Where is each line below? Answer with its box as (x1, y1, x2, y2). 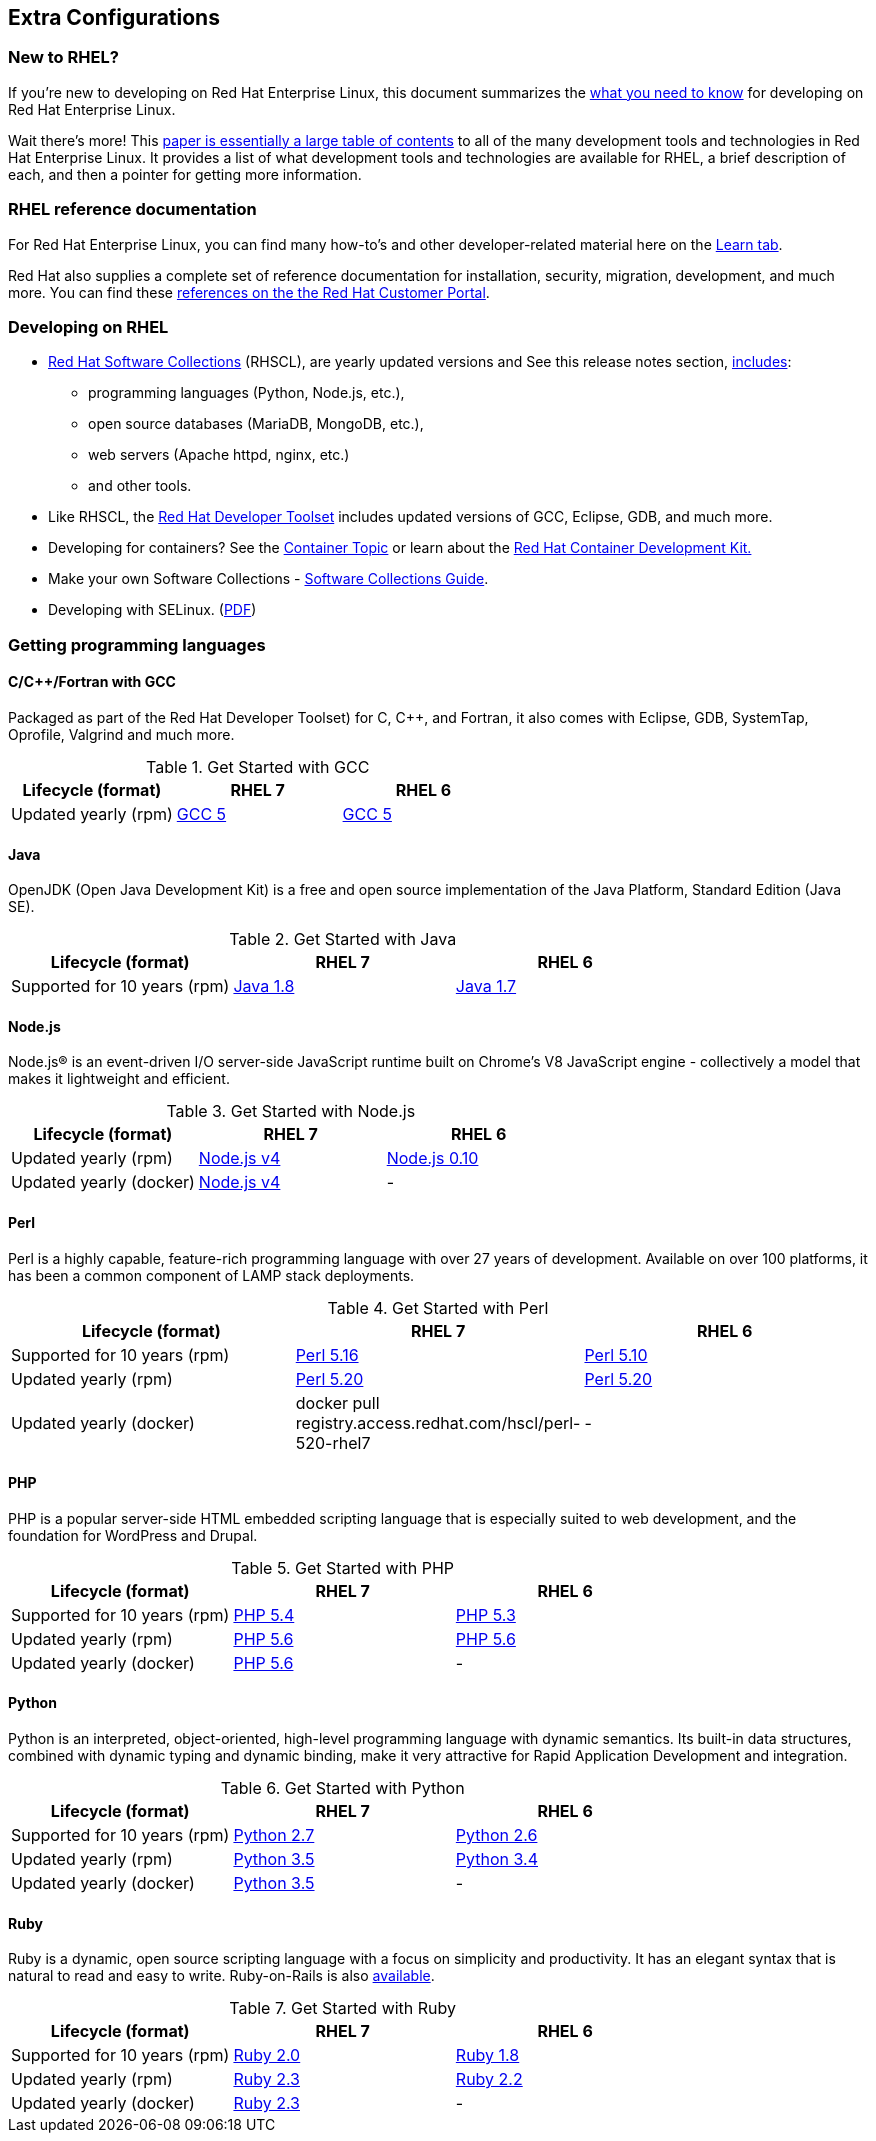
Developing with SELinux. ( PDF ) (48, 601, 257, 619)
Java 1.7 (455, 976, 517, 997)
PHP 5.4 (233, 1604, 295, 1625)
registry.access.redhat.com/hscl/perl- (295, 1412, 581, 1433)
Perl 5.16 (295, 1344, 359, 1365)
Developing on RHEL (8, 316, 169, 337)
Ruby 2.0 (233, 2045, 301, 2066)
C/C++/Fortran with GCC (8, 673, 176, 691)
